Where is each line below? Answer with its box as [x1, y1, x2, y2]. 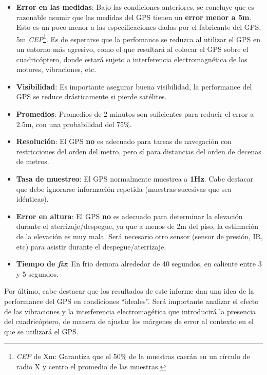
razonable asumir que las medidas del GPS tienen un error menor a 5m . [16, 11, 252, 22]
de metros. [16, 156, 49, 167]
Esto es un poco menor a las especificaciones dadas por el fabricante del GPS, [16, 22, 261, 32]
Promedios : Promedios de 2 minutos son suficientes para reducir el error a [16, 109, 254, 119]
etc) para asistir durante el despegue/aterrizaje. [16, 241, 166, 252]
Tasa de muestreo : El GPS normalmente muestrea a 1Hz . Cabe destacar [16, 173, 254, 184]
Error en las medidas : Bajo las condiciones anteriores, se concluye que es [16, 2, 254, 12]
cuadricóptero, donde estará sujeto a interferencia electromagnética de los [16, 53, 247, 64]
